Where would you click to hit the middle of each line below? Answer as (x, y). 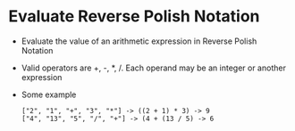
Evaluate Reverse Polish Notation (134, 16)
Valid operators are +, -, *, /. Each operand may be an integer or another (154, 68)
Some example (49, 94)
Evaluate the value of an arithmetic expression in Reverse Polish (139, 41)
